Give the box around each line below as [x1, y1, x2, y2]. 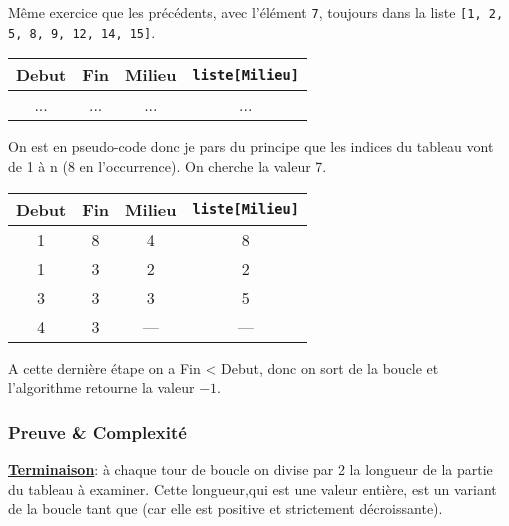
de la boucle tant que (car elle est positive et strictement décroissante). [8, 498, 443, 519]
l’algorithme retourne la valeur [8, 377, 195, 398]
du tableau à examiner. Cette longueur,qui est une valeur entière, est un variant [8, 478, 497, 499]
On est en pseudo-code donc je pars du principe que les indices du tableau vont [8, 136, 494, 157]
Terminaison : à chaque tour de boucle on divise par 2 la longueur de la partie [8, 458, 493, 479]
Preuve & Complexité [8, 419, 187, 444]
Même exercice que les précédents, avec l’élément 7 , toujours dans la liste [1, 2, [8, 2, 504, 22]
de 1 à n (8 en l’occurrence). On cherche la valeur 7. [8, 155, 327, 176]
